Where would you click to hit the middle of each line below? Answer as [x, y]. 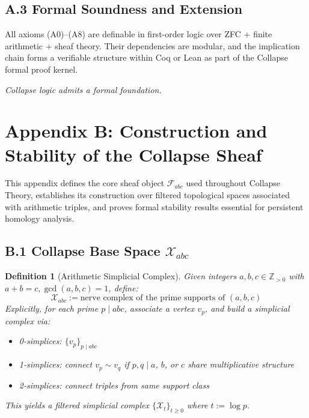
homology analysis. [40, 218]
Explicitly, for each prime [52, 308]
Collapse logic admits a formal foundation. [83, 89]
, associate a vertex [159, 308]
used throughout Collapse [233, 183]
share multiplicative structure [241, 364]
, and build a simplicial [247, 308]
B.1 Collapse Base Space [83, 251]
